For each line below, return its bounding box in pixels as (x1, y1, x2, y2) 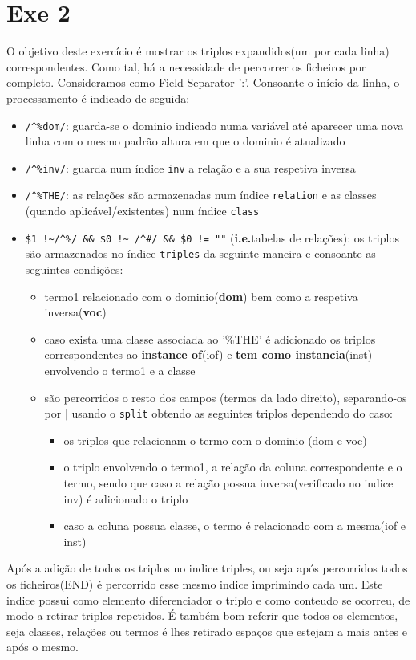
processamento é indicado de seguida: (6, 89, 190, 106)
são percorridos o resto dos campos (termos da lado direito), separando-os (44, 389, 407, 405)
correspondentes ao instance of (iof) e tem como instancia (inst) (44, 346, 373, 363)
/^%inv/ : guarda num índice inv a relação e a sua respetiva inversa (25, 159, 356, 176)
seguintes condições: (25, 261, 123, 278)
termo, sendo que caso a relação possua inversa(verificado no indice (63, 475, 394, 491)
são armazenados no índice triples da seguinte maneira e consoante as (25, 245, 376, 262)
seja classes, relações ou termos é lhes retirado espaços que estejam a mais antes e (6, 622, 407, 639)
